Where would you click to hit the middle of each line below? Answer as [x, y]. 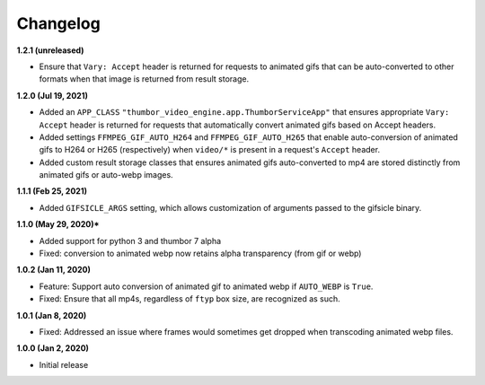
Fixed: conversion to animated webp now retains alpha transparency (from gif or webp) [200, 254]
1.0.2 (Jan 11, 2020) [54, 270]
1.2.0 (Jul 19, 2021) [53, 95]
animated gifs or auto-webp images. [106, 175]
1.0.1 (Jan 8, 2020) [52, 315]
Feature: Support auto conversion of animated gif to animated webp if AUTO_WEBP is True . [206, 286]
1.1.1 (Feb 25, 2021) [52, 191]
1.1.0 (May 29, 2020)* [58, 224]
